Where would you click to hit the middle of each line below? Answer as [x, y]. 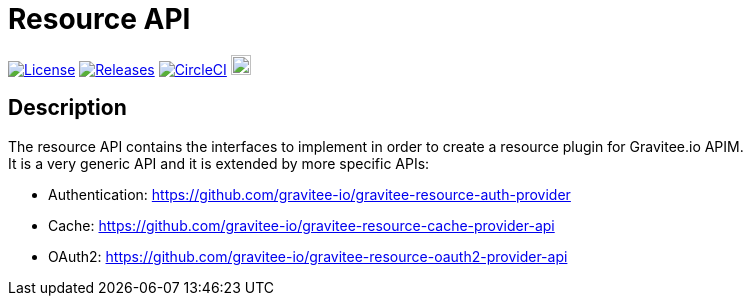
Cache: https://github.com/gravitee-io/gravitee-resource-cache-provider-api [301, 225]
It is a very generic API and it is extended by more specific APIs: [219, 163]
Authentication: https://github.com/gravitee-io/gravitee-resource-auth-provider [309, 194]
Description [67, 108]
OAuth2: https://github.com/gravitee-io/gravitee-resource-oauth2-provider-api [308, 256]
